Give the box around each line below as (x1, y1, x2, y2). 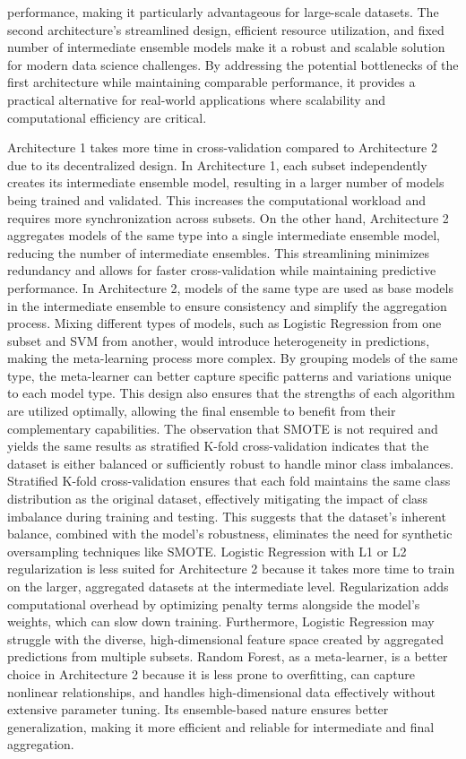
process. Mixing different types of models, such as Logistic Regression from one (7, 314, 442, 332)
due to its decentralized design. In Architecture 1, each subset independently (7, 155, 427, 174)
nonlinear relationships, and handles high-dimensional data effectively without (7, 682, 436, 701)
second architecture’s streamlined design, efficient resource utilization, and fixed (7, 20, 444, 39)
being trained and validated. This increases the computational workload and (7, 190, 427, 209)
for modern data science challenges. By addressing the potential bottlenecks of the (7, 55, 459, 73)
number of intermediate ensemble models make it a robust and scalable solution (7, 38, 445, 56)
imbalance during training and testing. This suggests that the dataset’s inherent (7, 506, 446, 525)
